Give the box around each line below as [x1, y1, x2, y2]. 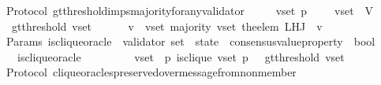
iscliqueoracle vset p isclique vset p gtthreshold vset [17, 48, 345, 65]
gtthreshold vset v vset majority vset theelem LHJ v [11, 17, 323, 34]
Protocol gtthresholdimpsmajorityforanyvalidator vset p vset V [6, 2, 374, 18]
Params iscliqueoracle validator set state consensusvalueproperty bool [6, 33, 375, 50]
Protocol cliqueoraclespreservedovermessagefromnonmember [6, 64, 297, 80]
